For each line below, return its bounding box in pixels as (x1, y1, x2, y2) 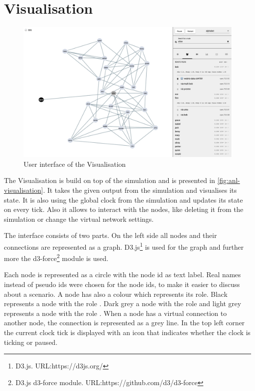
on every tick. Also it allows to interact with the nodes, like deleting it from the (4, 204, 243, 214)
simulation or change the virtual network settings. (4, 213, 154, 224)
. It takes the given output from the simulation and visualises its (43, 184, 237, 195)
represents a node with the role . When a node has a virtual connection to (4, 308, 227, 318)
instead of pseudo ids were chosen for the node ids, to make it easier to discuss (4, 279, 240, 289)
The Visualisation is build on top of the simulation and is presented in (4, 175, 215, 185)
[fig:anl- (217, 175, 240, 185)
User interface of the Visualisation (24, 158, 126, 169)
